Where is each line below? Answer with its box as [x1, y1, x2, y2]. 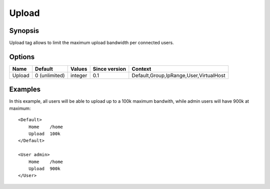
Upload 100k [28, 131, 60, 137]
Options [9, 52, 35, 61]
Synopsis [9, 26, 39, 35]
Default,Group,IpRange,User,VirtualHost [131, 72, 225, 79]
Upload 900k [28, 166, 60, 172]
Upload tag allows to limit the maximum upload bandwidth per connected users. [9, 40, 174, 46]
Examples [9, 85, 41, 94]
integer [70, 72, 87, 79]
